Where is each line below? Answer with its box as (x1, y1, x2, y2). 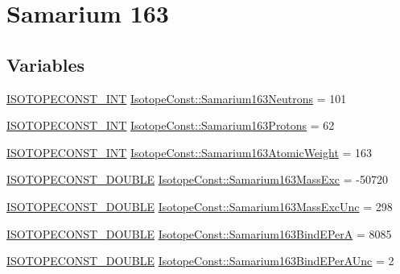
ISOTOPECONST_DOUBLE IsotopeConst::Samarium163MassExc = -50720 (6, 171, 388, 188)
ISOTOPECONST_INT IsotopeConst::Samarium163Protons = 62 (6, 117, 335, 134)
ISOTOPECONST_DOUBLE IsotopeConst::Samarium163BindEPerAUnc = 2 (6, 252, 394, 269)
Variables (6, 52, 85, 77)
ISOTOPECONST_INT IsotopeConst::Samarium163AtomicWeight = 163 (6, 143, 373, 160)
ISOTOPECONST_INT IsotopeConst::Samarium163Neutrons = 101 (6, 89, 347, 106)
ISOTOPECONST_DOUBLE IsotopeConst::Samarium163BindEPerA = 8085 (6, 225, 392, 242)
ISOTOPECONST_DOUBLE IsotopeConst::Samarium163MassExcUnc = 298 (6, 197, 393, 214)
